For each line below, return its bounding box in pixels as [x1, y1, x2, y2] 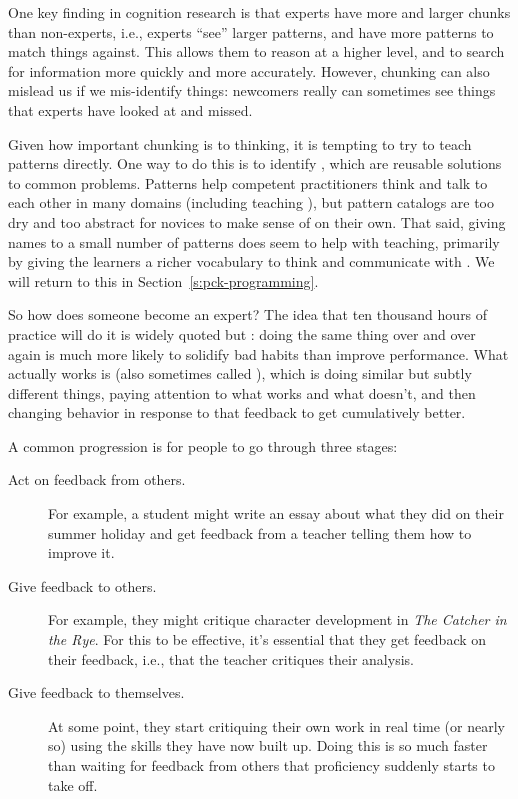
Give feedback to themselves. [8, 682, 185, 703]
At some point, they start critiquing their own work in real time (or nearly [48, 715, 505, 736]
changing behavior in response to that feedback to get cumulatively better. [8, 402, 466, 423]
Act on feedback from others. [8, 469, 186, 490]
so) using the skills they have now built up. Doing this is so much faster [48, 735, 488, 756]
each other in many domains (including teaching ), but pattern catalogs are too [8, 192, 495, 213]
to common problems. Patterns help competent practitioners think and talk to [8, 172, 488, 193]
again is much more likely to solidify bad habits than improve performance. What [8, 343, 509, 364]
